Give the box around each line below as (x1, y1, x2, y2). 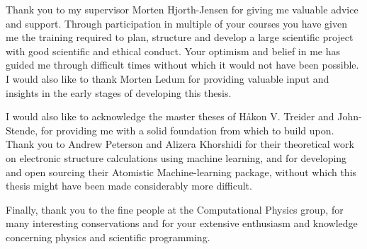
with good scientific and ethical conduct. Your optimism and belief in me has (6, 43, 341, 58)
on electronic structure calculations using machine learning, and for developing (6, 150, 347, 165)
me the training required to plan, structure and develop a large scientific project (6, 30, 354, 45)
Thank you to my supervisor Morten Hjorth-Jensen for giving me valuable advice (6, 2, 358, 16)
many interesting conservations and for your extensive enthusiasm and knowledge (6, 216, 358, 231)
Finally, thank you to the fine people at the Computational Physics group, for (6, 202, 344, 216)
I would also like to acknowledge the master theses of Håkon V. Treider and (6, 109, 334, 124)
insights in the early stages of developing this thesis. (6, 85, 232, 100)
